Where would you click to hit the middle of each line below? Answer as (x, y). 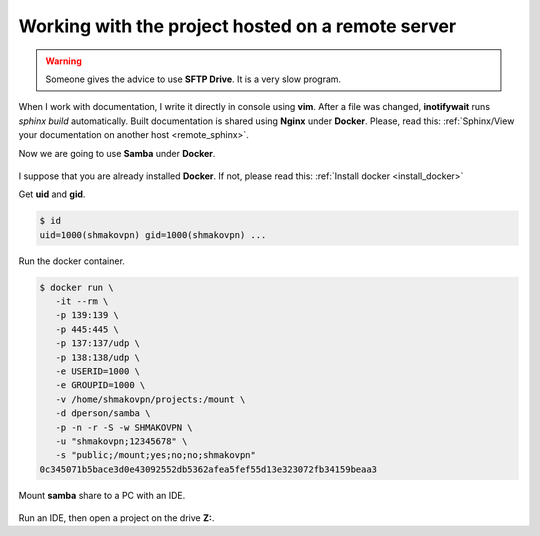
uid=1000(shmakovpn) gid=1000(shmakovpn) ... (153, 234)
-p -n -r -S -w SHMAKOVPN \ (124, 427)
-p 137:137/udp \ (97, 343)
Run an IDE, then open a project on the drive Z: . (116, 518)
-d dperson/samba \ (103, 413)
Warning (63, 61)
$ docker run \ (76, 287)
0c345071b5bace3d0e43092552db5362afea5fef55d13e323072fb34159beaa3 (208, 469)
